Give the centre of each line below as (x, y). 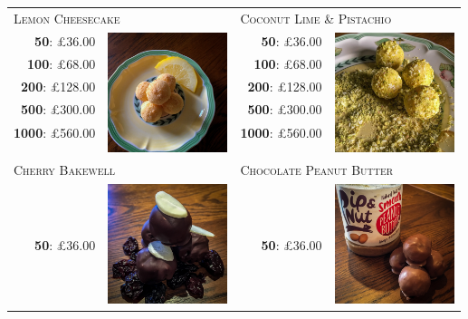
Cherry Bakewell (65, 169)
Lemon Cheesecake (67, 18)
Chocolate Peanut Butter (317, 169)
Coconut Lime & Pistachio (316, 18)
